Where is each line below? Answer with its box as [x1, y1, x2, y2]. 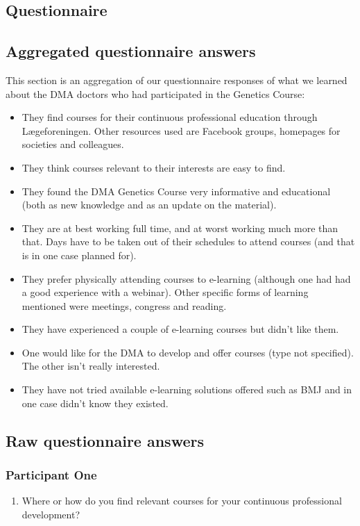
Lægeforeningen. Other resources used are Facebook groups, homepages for [22, 123, 341, 138]
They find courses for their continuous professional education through [22, 110, 318, 124]
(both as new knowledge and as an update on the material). [22, 197, 277, 212]
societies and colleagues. [22, 137, 124, 151]
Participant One [6, 466, 97, 483]
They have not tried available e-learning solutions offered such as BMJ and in [22, 382, 352, 397]
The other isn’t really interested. [22, 359, 160, 373]
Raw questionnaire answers [6, 429, 204, 451]
